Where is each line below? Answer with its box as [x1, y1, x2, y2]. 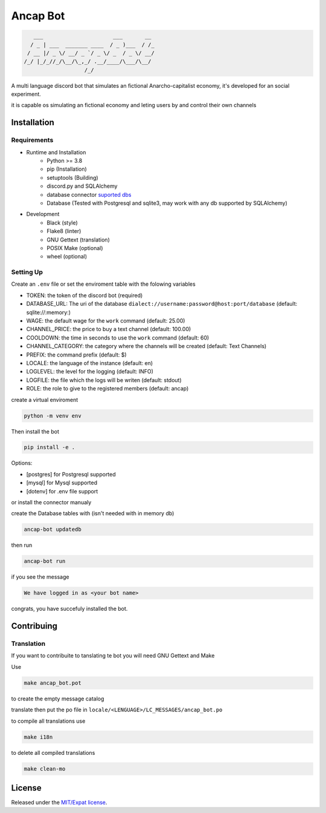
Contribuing [11, 621, 57, 631]
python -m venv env [24, 412, 81, 419]
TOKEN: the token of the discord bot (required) [26, 291, 143, 299]
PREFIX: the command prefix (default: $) [26, 351, 127, 358]
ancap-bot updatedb [24, 526, 81, 533]
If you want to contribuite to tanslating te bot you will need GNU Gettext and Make [11, 652, 215, 659]
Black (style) [46, 219, 78, 226]
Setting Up [11, 268, 43, 277]
